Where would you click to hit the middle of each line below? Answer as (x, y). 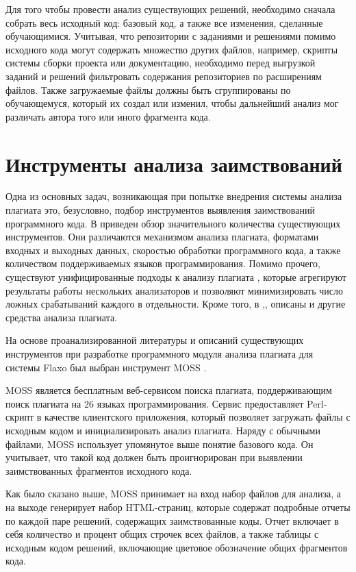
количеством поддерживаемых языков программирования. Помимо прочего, (163, 263)
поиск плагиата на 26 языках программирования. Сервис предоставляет (155, 403)
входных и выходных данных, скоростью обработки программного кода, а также (173, 250)
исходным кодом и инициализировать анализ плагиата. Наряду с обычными (163, 430)
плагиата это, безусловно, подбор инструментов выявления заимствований (160, 210)
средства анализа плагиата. (62, 317)
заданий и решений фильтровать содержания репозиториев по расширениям (164, 76)
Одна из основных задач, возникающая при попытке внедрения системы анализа (174, 196)
